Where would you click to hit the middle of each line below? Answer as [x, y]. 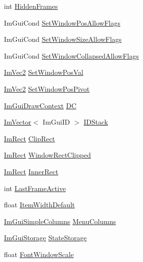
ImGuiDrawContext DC [40, 105]
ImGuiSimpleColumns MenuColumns [60, 221]
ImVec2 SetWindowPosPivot [47, 88]
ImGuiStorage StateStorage [45, 238]
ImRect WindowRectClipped [48, 155]
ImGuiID [56, 122]
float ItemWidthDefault [39, 205]
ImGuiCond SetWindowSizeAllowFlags [63, 39]
